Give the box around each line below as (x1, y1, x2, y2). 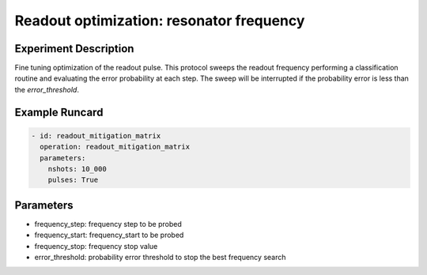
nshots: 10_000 (47, 164, 107, 174)
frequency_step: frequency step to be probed (34, 219, 182, 228)
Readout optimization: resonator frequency (14, 12, 305, 29)
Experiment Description (14, 42, 134, 55)
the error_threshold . (14, 85, 79, 94)
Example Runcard (14, 105, 104, 119)
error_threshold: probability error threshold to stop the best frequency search (34, 253, 286, 262)
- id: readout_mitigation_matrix (31, 131, 161, 140)
